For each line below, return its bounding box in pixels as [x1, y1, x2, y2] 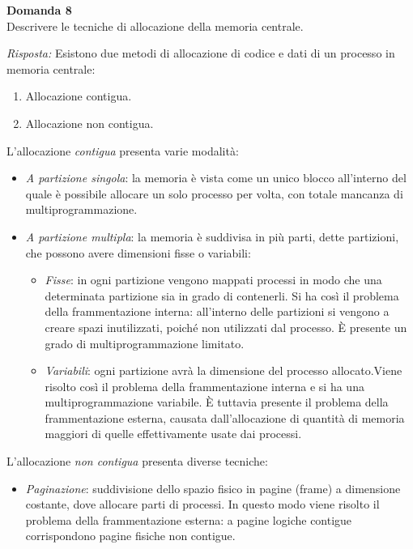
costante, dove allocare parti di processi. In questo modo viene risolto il [25, 496, 380, 513]
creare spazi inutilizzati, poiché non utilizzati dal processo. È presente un [45, 318, 407, 335]
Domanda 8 [6, 2, 72, 18]
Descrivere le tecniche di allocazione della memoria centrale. [6, 17, 304, 34]
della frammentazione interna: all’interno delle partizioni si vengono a [45, 303, 390, 320]
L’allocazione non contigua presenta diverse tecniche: [6, 453, 268, 470]
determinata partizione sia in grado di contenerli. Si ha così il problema [45, 287, 399, 304]
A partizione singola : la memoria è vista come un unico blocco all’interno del [25, 169, 407, 186]
